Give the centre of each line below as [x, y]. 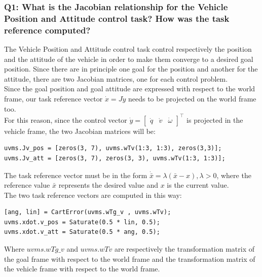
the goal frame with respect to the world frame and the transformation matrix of [130, 258]
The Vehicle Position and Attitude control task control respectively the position [128, 49]
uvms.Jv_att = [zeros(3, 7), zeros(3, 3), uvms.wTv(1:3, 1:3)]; [115, 158]
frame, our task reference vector [53, 99]
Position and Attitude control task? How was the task [117, 18]
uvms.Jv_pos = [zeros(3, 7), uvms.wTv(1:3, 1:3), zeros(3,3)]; [113, 148]
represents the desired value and [108, 185]
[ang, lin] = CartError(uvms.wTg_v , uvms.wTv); [88, 212]
